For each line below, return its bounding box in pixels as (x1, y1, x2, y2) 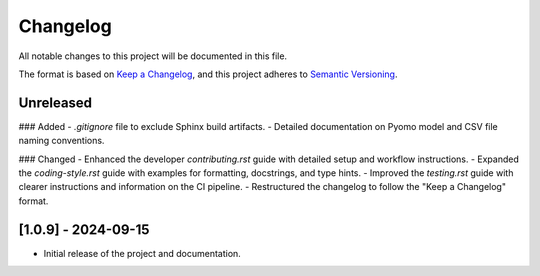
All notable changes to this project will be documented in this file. (18, 50, 288, 62)
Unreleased (18, 94, 93, 111)
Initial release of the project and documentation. (43, 247, 242, 259)
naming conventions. (18, 135, 105, 147)
